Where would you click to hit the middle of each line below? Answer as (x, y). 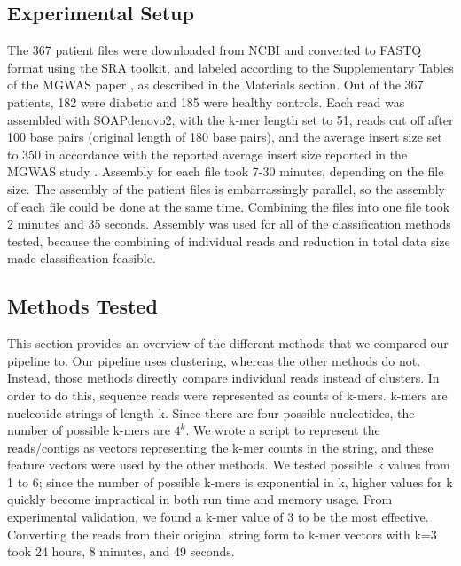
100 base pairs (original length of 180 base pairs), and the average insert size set (225, 137)
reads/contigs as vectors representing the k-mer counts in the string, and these (220, 447)
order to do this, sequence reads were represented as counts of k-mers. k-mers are (227, 395)
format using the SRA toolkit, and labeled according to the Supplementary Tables (230, 67)
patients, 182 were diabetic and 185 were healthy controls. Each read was (206, 101)
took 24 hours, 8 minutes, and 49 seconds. (121, 551)
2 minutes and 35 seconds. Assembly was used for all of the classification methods (229, 224)
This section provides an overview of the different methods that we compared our (228, 343)
